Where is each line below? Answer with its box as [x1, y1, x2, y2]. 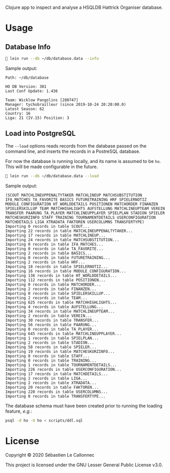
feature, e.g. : [5, 408, 32, 414]
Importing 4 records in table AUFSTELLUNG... [5, 304, 103, 310]
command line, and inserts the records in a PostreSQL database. [5, 148, 140, 154]
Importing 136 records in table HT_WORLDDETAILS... [5, 273, 117, 278]
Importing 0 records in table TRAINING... [5, 358, 97, 363]
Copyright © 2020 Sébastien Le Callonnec [5, 452, 95, 458]
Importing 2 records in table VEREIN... [5, 313, 93, 318]
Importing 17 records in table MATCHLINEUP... [5, 232, 106, 238]
